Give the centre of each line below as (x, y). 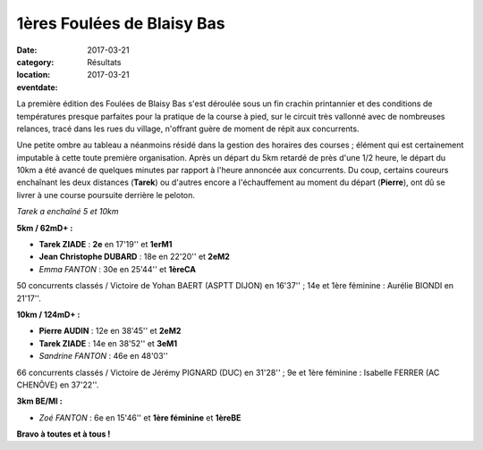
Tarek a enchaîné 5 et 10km (68, 212)
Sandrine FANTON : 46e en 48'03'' (104, 356)
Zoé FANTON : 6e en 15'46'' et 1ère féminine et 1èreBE (140, 417)
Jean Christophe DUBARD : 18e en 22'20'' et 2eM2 (134, 257)
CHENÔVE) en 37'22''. (58, 385)
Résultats (104, 62)
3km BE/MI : (39, 401)
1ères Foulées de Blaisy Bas (121, 23)
